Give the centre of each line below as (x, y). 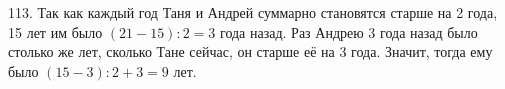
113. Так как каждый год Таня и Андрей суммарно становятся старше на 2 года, (253, 12)
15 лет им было (55, 31)
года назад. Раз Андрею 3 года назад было (348, 31)
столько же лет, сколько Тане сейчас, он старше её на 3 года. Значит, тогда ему (250, 51)
